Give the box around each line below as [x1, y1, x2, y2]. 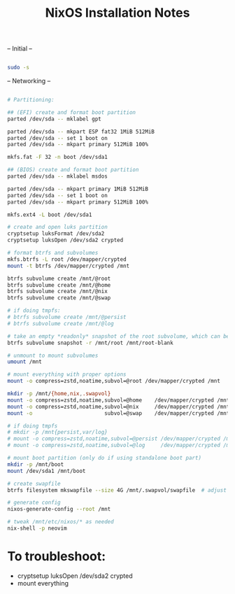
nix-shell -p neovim [7, 525, 68, 532]
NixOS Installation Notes [45, 5, 190, 21]
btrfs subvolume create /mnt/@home [7, 281, 111, 288]
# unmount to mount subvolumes [7, 352, 99, 359]
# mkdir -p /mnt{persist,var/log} [7, 429, 108, 436]
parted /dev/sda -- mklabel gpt [7, 115, 101, 122]
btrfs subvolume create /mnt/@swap [7, 295, 111, 302]
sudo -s [7, 64, 30, 71]
